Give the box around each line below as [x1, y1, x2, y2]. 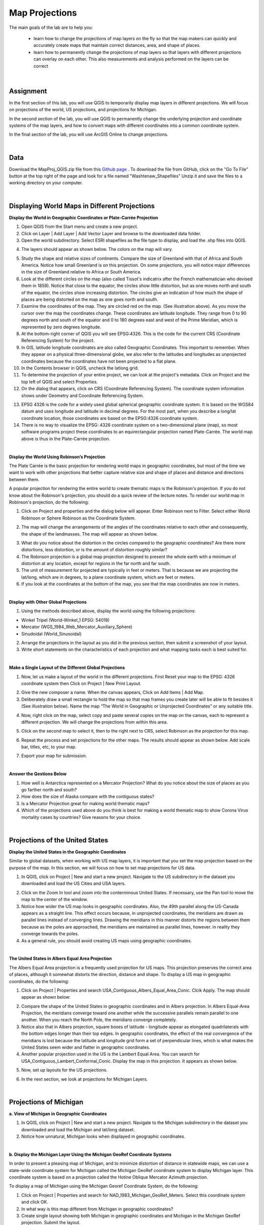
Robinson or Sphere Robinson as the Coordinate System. [21, 515, 136, 521]
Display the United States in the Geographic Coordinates [9, 849, 127, 855]
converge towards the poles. [21, 931, 79, 937]
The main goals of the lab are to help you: [9, 24, 93, 30]
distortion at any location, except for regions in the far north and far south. [21, 561, 171, 566]
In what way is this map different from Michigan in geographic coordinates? [21, 1206, 174, 1212]
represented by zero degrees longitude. [21, 324, 101, 330]
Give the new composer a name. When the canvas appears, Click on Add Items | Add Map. [21, 689, 204, 695]
